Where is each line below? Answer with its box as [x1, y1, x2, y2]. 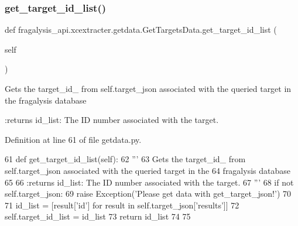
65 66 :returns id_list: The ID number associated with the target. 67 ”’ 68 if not [5, 176, 294, 188]
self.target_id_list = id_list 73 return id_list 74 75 [5, 210, 191, 222]
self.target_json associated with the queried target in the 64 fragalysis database [5, 164, 290, 176]
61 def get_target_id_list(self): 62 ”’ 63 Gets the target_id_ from [5, 153, 246, 165]
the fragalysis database [5, 94, 87, 106]
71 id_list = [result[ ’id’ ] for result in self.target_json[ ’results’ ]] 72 [5, 198, 239, 211]
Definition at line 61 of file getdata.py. [5, 133, 142, 145]
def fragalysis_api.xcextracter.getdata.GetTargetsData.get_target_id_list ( [5, 23, 277, 36]
